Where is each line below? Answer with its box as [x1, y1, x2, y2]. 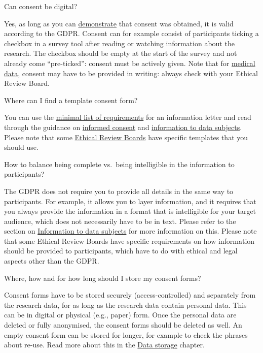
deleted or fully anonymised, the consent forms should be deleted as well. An [4, 319, 242, 330]
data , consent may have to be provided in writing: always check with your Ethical [4, 68, 258, 78]
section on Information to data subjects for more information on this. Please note [4, 226, 257, 236]
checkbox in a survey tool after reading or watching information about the [4, 38, 235, 48]
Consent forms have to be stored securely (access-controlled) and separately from [4, 290, 256, 300]
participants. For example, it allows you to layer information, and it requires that [4, 196, 256, 206]
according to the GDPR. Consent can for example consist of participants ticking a [4, 28, 259, 39]
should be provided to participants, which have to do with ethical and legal [4, 245, 238, 256]
